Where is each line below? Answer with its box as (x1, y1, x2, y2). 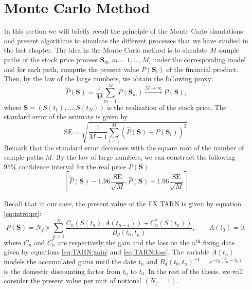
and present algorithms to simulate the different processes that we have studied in (4, 35, 248, 45)
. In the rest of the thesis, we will (144, 266, 243, 276)
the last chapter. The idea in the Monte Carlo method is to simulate (4, 45, 208, 55)
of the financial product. (166, 64, 238, 74)
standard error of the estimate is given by (4, 111, 128, 122)
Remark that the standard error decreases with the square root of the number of (4, 142, 244, 152)
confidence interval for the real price (18, 161, 126, 171)
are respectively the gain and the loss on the (57, 237, 190, 247)
